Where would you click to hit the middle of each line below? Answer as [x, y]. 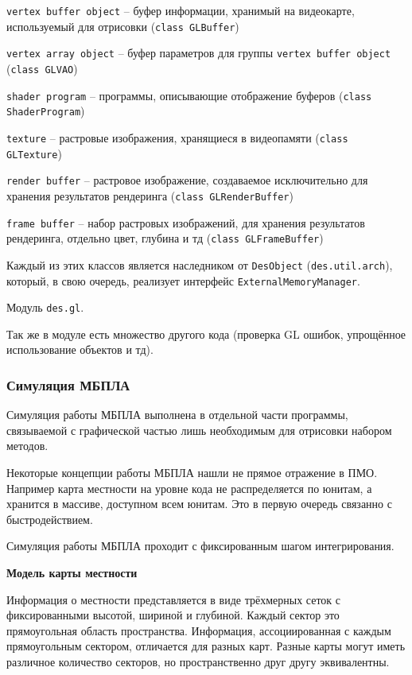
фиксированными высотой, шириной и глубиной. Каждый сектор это [173, 615]
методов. [27, 446]
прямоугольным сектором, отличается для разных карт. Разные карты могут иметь [206, 646]
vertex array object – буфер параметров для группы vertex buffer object [199, 53]
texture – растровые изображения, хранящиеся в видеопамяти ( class [177, 137]
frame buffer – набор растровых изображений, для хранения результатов [186, 222]
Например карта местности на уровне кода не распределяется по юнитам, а [189, 488]
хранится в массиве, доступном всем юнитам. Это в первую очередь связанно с [199, 504]
